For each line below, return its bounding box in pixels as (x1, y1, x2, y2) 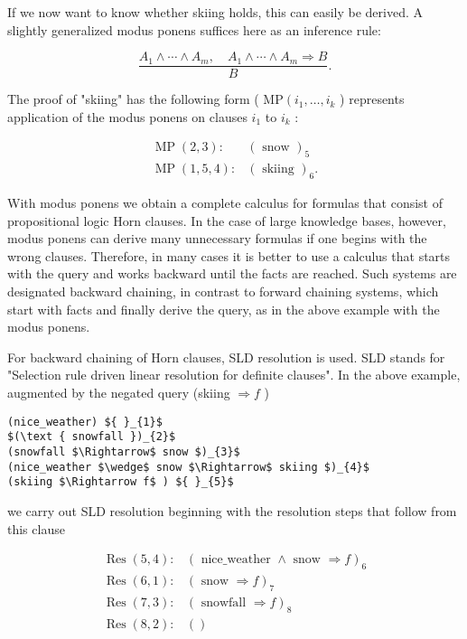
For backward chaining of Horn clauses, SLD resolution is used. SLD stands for (7, 347, 445, 366)
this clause (7, 519, 65, 538)
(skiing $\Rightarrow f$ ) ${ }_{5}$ (7, 475, 234, 489)
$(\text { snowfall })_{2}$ (7, 430, 176, 444)
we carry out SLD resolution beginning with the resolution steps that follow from (7, 501, 457, 520)
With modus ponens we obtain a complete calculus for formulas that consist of (7, 193, 443, 212)
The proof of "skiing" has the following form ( (7, 89, 259, 108)
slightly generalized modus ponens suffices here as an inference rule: (7, 20, 381, 39)
